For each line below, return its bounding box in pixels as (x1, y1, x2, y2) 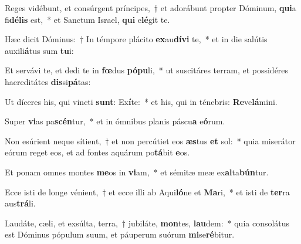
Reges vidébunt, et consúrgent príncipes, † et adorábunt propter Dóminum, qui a (5, 2, 296, 13)
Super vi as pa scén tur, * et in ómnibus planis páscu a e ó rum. (5, 115, 225, 127)
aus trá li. (5, 197, 36, 209)
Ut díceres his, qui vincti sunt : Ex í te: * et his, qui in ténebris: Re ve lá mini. (5, 95, 278, 107)
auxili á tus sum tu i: (5, 44, 74, 56)
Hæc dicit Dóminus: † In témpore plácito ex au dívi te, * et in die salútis (5, 33, 268, 45)
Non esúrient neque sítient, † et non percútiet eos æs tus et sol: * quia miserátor (5, 134, 296, 147)
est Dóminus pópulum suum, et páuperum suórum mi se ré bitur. (5, 228, 235, 240)
